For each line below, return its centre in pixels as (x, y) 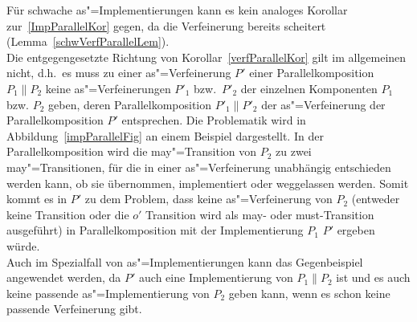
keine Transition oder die (68, 214)
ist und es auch (373, 277)
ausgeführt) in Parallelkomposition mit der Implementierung (155, 230)
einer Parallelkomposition (312, 73)
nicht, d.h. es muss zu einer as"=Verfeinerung (119, 73)
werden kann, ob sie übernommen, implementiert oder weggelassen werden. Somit (208, 183)
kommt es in (37, 199)
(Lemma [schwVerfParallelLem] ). (88, 41)
